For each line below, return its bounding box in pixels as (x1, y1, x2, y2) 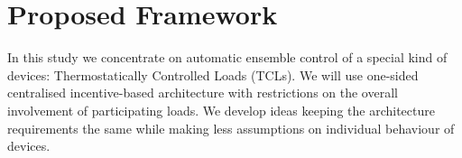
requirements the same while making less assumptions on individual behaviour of (7, 118, 455, 137)
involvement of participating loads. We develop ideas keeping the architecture (7, 100, 435, 119)
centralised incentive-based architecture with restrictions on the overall (7, 83, 398, 102)
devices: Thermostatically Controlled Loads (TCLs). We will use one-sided (7, 65, 419, 84)
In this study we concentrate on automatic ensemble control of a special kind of (7, 48, 448, 67)
